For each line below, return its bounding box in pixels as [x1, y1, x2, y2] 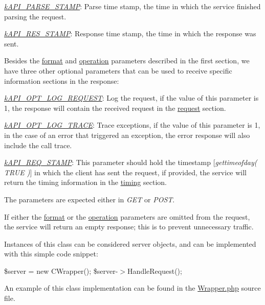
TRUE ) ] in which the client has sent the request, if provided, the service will [4, 167, 247, 177]
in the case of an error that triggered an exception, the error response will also [4, 129, 250, 140]
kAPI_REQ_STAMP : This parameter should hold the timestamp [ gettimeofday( [4, 157, 257, 168]
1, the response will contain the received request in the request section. [4, 102, 226, 113]
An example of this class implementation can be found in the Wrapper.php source [4, 283, 261, 293]
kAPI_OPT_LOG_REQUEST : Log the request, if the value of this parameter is [4, 92, 259, 103]
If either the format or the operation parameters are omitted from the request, [4, 211, 250, 222]
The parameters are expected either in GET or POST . [4, 194, 175, 204]
